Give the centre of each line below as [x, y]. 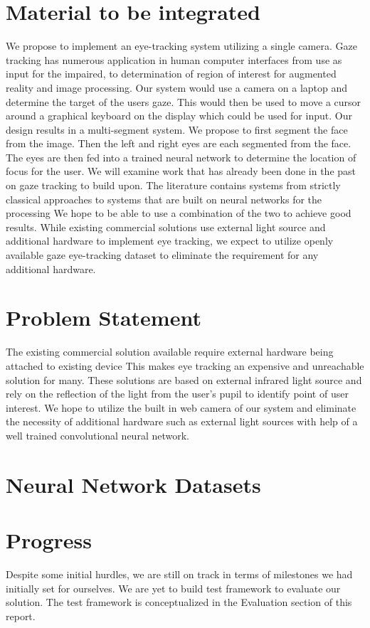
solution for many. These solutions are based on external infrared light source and [184, 379]
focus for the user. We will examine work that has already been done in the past [181, 171]
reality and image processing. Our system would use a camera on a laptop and [177, 87]
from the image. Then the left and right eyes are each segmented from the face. [179, 143]
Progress [49, 540]
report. [21, 616]
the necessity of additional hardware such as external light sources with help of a [182, 421]
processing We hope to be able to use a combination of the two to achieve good [179, 213]
